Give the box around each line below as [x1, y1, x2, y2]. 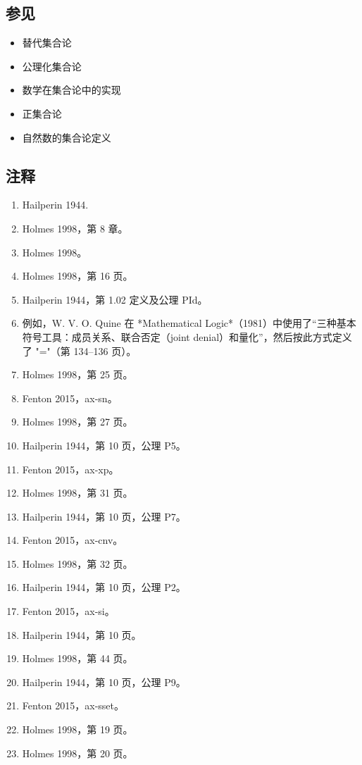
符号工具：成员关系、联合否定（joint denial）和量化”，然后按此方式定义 [22, 329, 352, 344]
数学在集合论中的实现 [22, 82, 121, 97]
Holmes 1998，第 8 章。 [22, 220, 128, 235]
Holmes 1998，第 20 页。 [22, 745, 133, 760]
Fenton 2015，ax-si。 [22, 604, 115, 618]
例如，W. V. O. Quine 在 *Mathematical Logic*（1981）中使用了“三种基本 [22, 316, 356, 330]
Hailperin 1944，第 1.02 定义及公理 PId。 [22, 292, 208, 306]
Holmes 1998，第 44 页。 [22, 651, 133, 666]
